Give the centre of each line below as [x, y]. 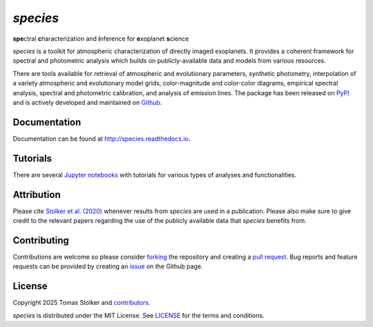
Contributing [41, 240]
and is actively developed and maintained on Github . [87, 102]
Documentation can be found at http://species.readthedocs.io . [102, 139]
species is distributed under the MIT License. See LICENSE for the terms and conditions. [139, 315]
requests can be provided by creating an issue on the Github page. [108, 266]
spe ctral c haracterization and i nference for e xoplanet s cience [101, 39]
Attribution [37, 194]
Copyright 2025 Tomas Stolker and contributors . [82, 303]
